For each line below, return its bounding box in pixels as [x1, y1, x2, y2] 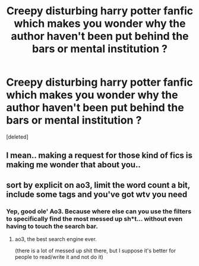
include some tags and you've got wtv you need [6, 189, 188, 199]
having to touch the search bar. [6, 222, 98, 230]
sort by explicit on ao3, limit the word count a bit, [6, 180, 190, 190]
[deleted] [6, 133, 29, 140]
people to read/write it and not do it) [14, 254, 104, 261]
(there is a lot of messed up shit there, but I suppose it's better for [14, 247, 176, 254]
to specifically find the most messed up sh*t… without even [6, 214, 183, 223]
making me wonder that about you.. [6, 159, 141, 170]
